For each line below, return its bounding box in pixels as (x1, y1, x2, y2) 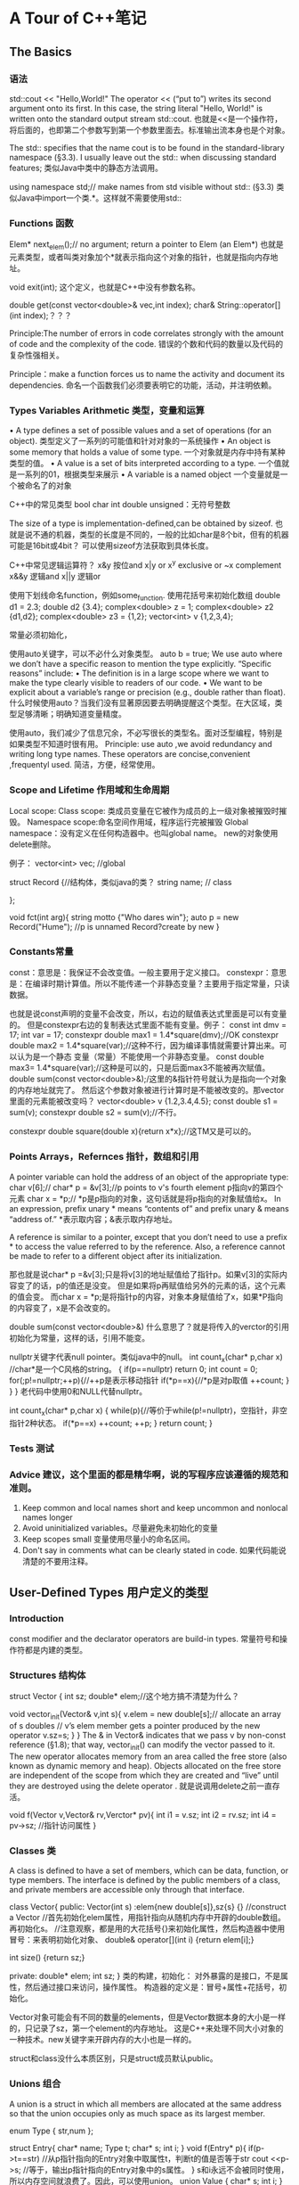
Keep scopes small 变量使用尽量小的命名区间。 (21, 1534, 196, 1545)
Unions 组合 (9, 2078, 61, 2091)
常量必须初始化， (9, 629, 72, 640)
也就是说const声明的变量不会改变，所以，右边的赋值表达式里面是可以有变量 (9, 1008, 287, 1019)
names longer (21, 1512, 73, 1523)
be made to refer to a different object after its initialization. (9, 1250, 222, 1261)
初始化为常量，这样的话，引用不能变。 (9, 1332, 149, 1343)
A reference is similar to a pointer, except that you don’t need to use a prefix (9, 1231, 287, 1242)
